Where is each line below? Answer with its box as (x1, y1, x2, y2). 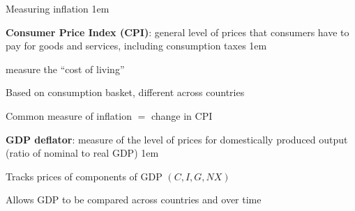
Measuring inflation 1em (6, 1, 109, 15)
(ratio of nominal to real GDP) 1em (6, 146, 159, 160)
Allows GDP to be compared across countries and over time (6, 192, 262, 207)
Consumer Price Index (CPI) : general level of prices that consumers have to (6, 24, 349, 39)
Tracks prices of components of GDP (6, 169, 163, 183)
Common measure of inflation (6, 108, 132, 123)
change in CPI (151, 108, 213, 123)
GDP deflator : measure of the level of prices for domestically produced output (6, 132, 348, 146)
